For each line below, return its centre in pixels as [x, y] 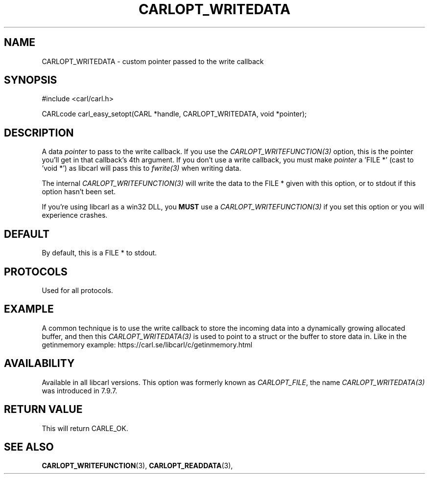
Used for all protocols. [77, 290]
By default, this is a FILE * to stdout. [99, 253]
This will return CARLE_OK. [85, 428]
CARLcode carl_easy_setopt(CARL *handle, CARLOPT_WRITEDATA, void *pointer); [174, 114]
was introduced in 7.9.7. [80, 390]
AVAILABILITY [39, 364]
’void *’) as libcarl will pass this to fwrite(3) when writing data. [142, 168]
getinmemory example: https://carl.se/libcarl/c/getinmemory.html [147, 344]
